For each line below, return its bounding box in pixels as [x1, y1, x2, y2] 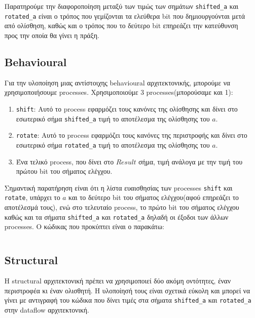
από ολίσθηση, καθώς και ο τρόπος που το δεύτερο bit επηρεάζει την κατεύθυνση [4, 20, 238, 31]
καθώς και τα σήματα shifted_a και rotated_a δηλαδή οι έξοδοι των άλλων [4, 211, 228, 222]
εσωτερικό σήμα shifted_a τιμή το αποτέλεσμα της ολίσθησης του [16, 113, 210, 123]
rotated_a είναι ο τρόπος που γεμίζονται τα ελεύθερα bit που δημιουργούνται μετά [4, 10, 245, 21]
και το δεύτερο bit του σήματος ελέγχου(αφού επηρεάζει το [68, 192, 239, 202]
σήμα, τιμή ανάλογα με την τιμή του [138, 156, 243, 166]
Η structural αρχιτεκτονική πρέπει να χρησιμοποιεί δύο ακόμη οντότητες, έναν [4, 276, 231, 286]
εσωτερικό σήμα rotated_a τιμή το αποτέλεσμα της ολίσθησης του [16, 139, 210, 150]
